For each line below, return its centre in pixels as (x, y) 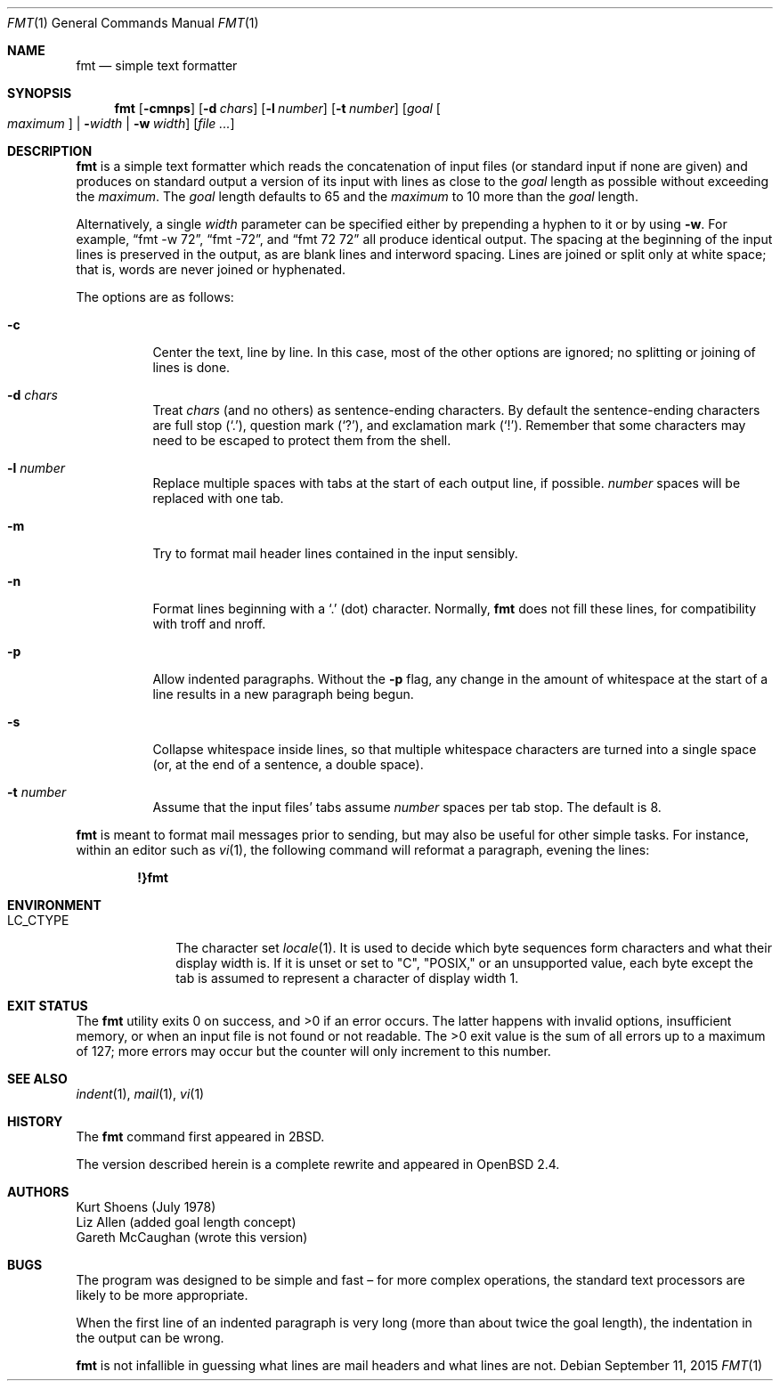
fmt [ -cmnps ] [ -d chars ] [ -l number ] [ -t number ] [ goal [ (277, 108)
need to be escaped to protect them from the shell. (302, 440)
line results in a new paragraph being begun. (283, 694)
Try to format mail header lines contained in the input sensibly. (335, 553)
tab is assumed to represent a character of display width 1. (347, 978)
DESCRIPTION (50, 151)
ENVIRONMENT (54, 905)
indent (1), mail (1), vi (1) (140, 1094)
